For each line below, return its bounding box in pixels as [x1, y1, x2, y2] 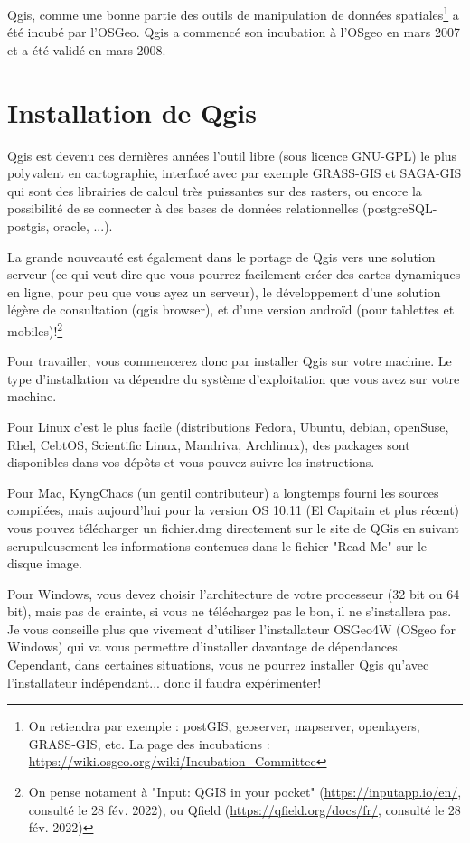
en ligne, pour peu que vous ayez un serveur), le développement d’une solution [7, 282, 441, 301]
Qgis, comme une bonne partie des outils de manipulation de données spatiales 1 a [7, 3, 459, 23]
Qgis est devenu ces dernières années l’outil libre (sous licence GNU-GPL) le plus [7, 145, 457, 164]
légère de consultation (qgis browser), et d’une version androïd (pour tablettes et [7, 300, 455, 319]
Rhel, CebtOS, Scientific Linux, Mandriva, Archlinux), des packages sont [7, 435, 410, 454]
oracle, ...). [53, 216, 113, 235]
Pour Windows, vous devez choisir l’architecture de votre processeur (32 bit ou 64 [7, 584, 460, 603]
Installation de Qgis [7, 93, 257, 130]
